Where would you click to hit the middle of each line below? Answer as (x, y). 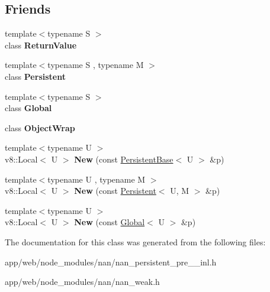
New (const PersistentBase (124, 159)
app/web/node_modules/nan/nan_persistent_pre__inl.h (111, 262)
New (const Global (110, 222)
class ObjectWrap (40, 127)
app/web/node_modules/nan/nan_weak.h (82, 282)
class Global (28, 108)
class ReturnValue (41, 45)
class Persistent (35, 76)
